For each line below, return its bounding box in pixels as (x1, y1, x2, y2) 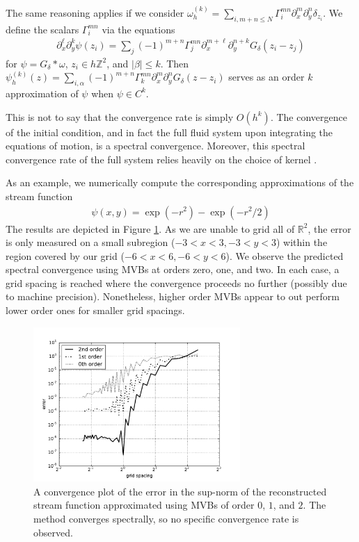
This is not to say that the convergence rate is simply (6, 109, 234, 124)
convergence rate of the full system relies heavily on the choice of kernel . (6, 151, 317, 166)
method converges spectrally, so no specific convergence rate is (33, 511, 299, 526)
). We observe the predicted (225, 248, 344, 263)
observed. (33, 525, 73, 539)
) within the (276, 235, 328, 249)
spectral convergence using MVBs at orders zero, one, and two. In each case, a (6, 262, 340, 277)
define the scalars (6, 22, 79, 36)
